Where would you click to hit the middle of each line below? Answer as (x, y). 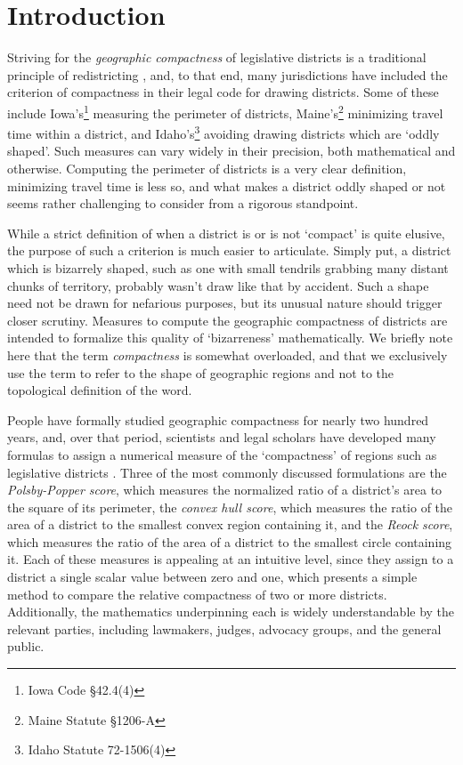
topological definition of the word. (100, 390)
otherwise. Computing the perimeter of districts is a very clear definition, (207, 168)
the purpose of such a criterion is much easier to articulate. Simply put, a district (229, 250)
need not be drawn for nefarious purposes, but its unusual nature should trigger (225, 303)
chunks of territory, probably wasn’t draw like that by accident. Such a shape (218, 285)
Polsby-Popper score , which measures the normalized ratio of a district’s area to (225, 490)
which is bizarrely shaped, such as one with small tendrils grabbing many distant (228, 267)
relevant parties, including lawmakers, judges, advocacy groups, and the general (224, 628)
